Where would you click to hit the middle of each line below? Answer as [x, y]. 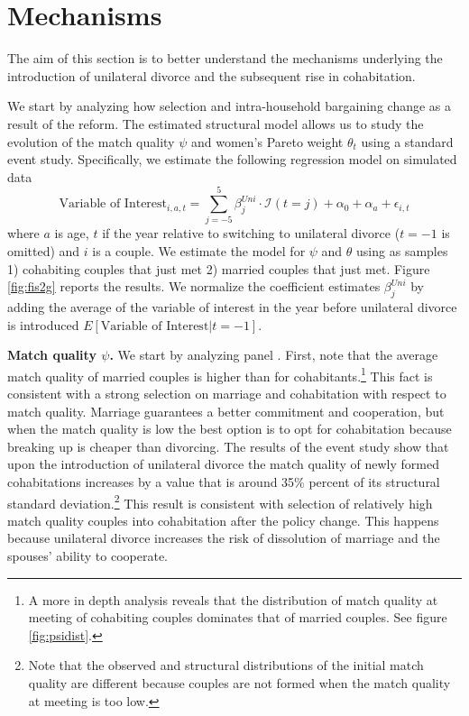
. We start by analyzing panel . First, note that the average [274, 355]
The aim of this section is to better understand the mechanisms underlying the [225, 58]
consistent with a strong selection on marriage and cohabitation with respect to [227, 394]
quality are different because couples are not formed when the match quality [239, 682]
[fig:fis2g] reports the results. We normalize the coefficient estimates [194, 286]
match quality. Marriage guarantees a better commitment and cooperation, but [226, 411]
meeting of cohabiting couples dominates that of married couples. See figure [238, 617]
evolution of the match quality [91, 141]
